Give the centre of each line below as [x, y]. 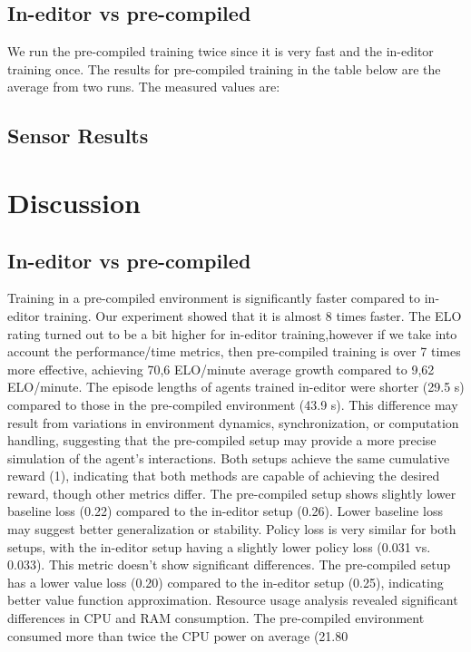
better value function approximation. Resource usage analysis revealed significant [233, 600]
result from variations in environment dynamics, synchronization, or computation [233, 422]
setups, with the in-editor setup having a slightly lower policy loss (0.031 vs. [219, 546]
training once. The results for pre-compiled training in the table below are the [224, 68]
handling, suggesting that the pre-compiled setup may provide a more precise [222, 440]
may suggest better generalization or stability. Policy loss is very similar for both [232, 529]
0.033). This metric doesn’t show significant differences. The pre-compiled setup [229, 564]
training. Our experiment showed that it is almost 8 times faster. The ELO [253, 315]
